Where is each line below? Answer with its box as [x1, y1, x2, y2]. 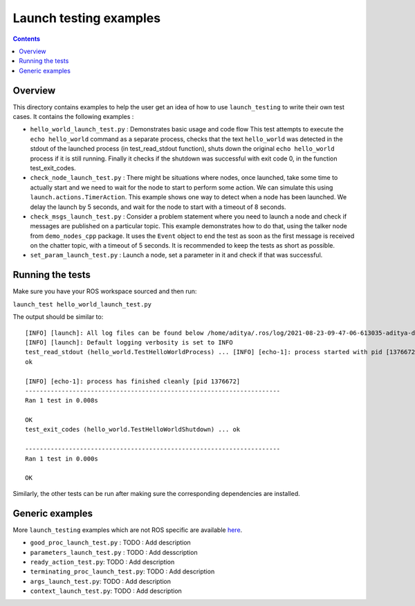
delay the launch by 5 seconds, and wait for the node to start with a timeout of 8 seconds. [30, 203, 286, 211]
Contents [12, 35, 41, 43]
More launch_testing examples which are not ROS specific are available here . [12, 526, 243, 534]
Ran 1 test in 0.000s [25, 454, 98, 463]
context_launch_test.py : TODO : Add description [30, 587, 183, 595]
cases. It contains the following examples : [12, 113, 134, 121]
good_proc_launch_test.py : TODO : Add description [30, 538, 192, 547]
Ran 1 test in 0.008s [25, 396, 98, 405]
